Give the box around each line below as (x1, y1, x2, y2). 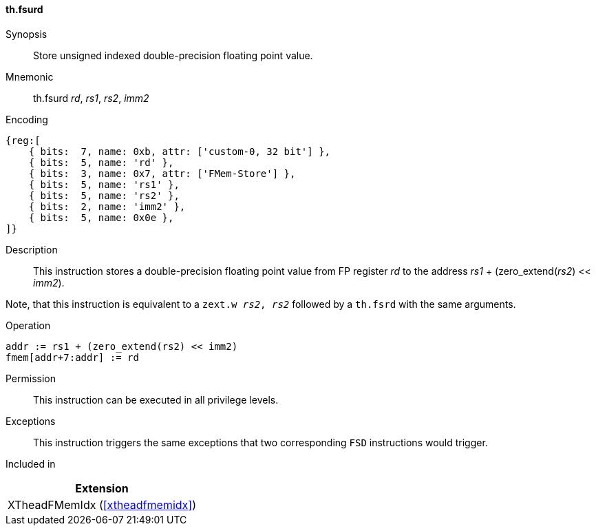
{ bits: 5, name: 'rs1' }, (28, 178, 180, 190)
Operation (6, 319, 51, 331)
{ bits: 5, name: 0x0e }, (28, 211, 174, 223)
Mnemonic (6, 70, 54, 83)
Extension (75, 481, 129, 495)
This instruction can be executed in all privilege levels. (33, 393, 279, 406)
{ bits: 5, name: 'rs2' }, (28, 189, 180, 201)
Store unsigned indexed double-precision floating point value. (33, 49, 313, 61)
